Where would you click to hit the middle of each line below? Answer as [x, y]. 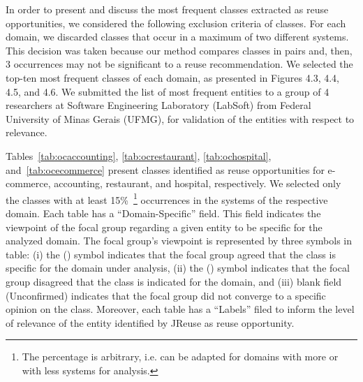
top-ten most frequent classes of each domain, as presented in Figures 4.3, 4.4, [172, 77]
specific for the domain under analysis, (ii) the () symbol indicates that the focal [178, 268]
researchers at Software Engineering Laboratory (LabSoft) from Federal [158, 105]
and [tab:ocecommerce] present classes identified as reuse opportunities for [165, 169]
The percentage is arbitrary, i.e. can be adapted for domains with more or [180, 357]
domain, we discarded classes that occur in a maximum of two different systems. [177, 37]
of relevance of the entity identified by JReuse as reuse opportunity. [150, 322]
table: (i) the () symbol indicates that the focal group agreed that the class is [171, 254]
